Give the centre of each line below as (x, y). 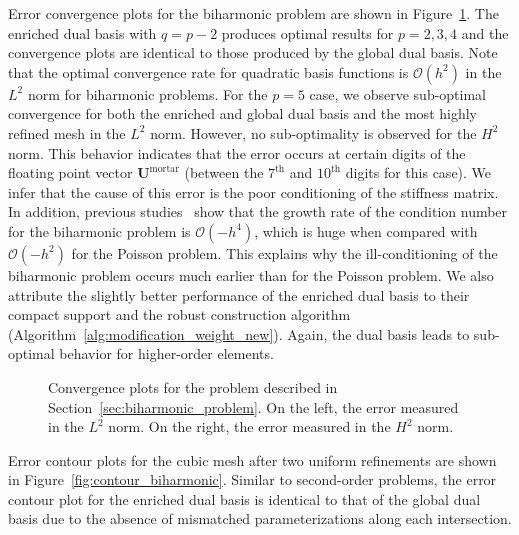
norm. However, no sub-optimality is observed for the (313, 132)
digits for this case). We (418, 172)
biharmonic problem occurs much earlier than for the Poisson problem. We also (251, 274)
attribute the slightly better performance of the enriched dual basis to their (239, 294)
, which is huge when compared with (366, 230)
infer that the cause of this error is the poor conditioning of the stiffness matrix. (253, 191)
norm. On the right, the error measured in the (249, 426)
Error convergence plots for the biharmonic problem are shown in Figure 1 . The (253, 13)
